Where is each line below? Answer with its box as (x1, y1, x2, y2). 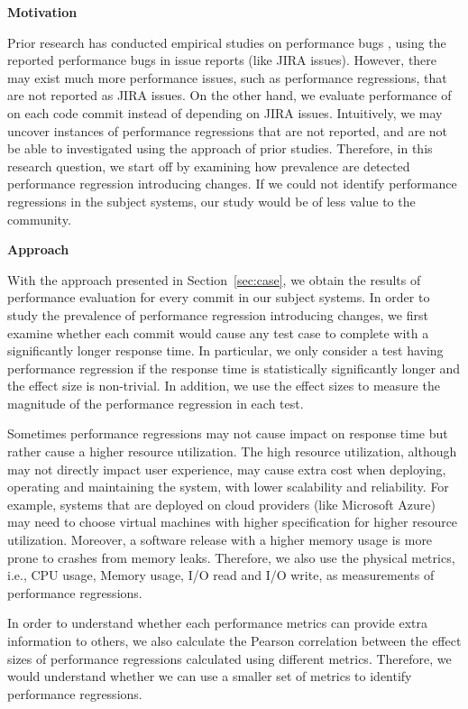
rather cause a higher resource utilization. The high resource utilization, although (7, 442, 457, 461)
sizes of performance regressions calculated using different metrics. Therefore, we (7, 649, 452, 668)
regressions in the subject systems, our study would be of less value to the (7, 191, 416, 210)
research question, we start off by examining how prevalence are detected (7, 156, 410, 175)
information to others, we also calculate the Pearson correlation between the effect (7, 631, 462, 649)
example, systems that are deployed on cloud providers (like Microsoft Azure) (7, 494, 436, 513)
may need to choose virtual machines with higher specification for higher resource (7, 512, 458, 531)
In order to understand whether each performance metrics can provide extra (7, 613, 428, 632)
